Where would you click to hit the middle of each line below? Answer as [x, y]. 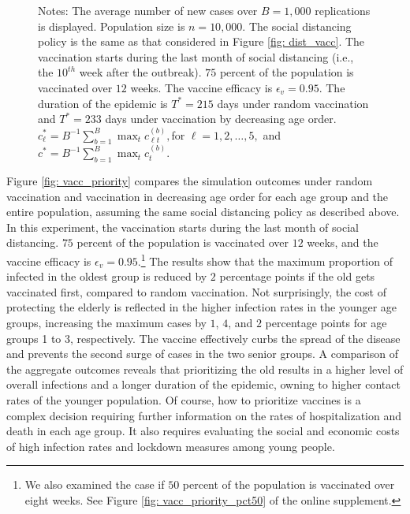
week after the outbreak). [140, 72]
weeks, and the [343, 242]
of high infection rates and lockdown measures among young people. [171, 446]
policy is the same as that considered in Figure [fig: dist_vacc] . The [201, 41]
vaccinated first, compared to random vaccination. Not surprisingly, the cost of [196, 291]
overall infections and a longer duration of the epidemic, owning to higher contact [203, 384]
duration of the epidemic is [103, 103]
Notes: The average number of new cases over [148, 10]
